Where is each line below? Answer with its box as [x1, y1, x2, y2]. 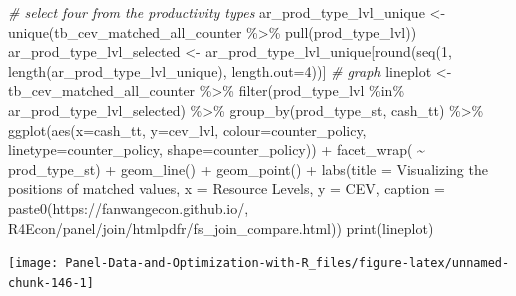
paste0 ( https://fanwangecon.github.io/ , [8, 197, 249, 218]
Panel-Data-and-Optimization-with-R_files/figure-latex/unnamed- [65, 256, 510, 271]
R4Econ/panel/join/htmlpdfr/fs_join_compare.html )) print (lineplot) [8, 217, 434, 238]
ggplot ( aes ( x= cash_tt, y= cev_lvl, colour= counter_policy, [8, 119, 367, 140]
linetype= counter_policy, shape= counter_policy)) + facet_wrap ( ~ [8, 139, 425, 160]
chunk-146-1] [8, 275, 94, 290]
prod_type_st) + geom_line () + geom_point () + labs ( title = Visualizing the [8, 158, 488, 179]
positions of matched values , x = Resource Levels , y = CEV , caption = [8, 178, 446, 199]
